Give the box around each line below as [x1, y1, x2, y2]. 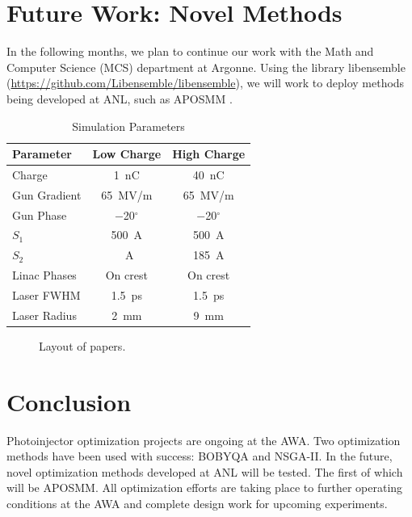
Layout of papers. [39, 337, 126, 354]
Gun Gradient [12, 186, 82, 203]
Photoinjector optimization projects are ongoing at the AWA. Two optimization [6, 431, 401, 448]
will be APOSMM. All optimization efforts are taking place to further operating [6, 479, 403, 496]
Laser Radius [12, 306, 77, 323]
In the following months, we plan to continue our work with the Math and [6, 43, 374, 60]
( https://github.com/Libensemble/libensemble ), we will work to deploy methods [6, 74, 405, 91]
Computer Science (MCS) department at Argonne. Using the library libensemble [6, 58, 406, 75]
